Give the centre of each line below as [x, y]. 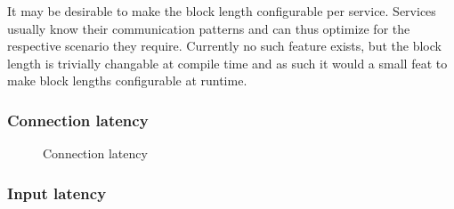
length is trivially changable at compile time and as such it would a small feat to [227, 63]
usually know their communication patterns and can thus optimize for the [209, 28]
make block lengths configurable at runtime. [127, 80]
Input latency [57, 193]
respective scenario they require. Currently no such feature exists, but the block [224, 46]
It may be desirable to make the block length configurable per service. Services [222, 11]
